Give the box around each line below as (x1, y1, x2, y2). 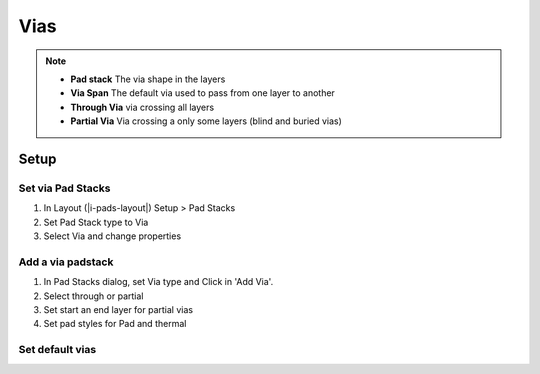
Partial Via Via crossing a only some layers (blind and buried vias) (70, 115, 342, 127)
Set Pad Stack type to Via (43, 216, 149, 228)
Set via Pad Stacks (18, 181, 111, 195)
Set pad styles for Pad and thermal (43, 318, 187, 330)
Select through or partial (43, 290, 144, 302)
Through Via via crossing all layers (70, 101, 215, 113)
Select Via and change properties (43, 230, 182, 242)
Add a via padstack (18, 255, 114, 269)
